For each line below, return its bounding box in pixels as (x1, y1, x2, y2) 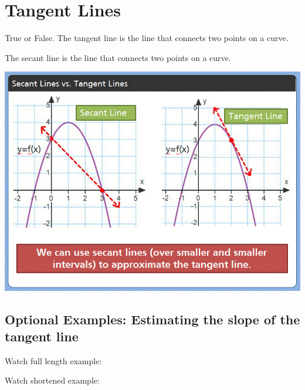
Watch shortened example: (5, 374, 100, 386)
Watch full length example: (5, 354, 102, 367)
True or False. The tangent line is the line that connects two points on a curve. (5, 32, 289, 44)
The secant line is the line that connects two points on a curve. (5, 51, 231, 63)
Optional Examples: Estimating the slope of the (5, 310, 300, 328)
